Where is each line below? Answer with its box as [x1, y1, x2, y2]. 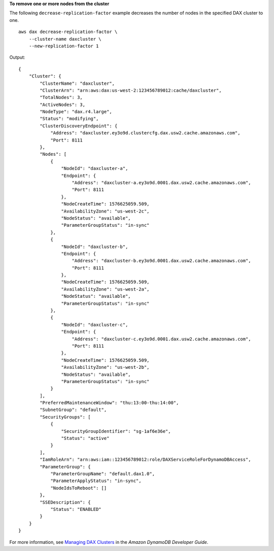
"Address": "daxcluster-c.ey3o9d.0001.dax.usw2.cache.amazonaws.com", [72, 336, 251, 342]
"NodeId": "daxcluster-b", [61, 244, 128, 250]
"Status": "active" [61, 435, 110, 441]
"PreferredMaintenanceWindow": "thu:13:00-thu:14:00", [40, 400, 179, 406]
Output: [9, 54, 25, 60]
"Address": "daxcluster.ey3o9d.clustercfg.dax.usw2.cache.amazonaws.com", [50, 130, 241, 136]
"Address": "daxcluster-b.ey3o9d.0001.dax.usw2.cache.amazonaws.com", [72, 258, 251, 264]
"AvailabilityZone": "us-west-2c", [61, 208, 150, 214]
